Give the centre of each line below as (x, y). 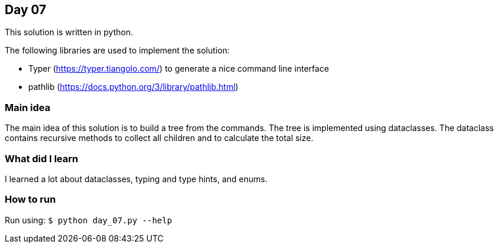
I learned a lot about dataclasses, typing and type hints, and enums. (136, 179)
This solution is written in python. (69, 32)
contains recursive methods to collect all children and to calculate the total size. (159, 138)
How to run (30, 200)
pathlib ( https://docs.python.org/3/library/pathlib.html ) (133, 87)
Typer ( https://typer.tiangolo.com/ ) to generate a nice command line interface (179, 69)
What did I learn (41, 158)
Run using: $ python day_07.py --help (89, 220)
